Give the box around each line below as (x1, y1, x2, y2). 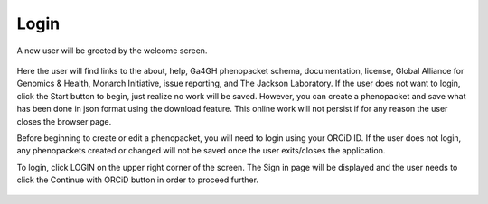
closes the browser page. (16, 116, 112, 126)
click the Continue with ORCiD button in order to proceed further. (16, 174, 259, 185)
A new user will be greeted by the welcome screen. (16, 45, 208, 56)
